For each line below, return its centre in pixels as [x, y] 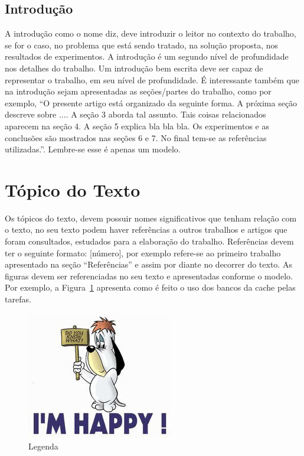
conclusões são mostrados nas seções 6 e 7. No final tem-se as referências [136, 137]
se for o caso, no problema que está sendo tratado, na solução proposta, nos [142, 45]
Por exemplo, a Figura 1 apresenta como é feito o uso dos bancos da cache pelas [150, 287]
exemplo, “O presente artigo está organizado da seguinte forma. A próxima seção [151, 102]
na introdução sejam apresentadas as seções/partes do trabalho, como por [138, 91]
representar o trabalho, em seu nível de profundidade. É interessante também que [152, 79]
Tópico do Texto [73, 189]
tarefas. [18, 299]
